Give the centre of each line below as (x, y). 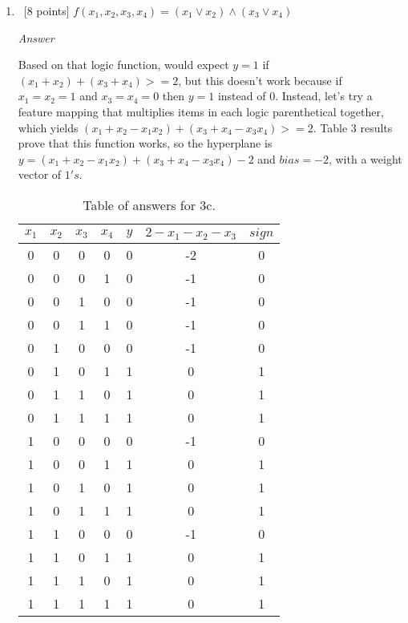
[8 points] (46, 10)
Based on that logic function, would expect (123, 65)
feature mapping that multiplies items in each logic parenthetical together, (201, 111)
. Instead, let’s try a (324, 96)
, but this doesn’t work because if (260, 80)
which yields (48, 127)
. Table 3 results (353, 127)
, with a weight (365, 158)
